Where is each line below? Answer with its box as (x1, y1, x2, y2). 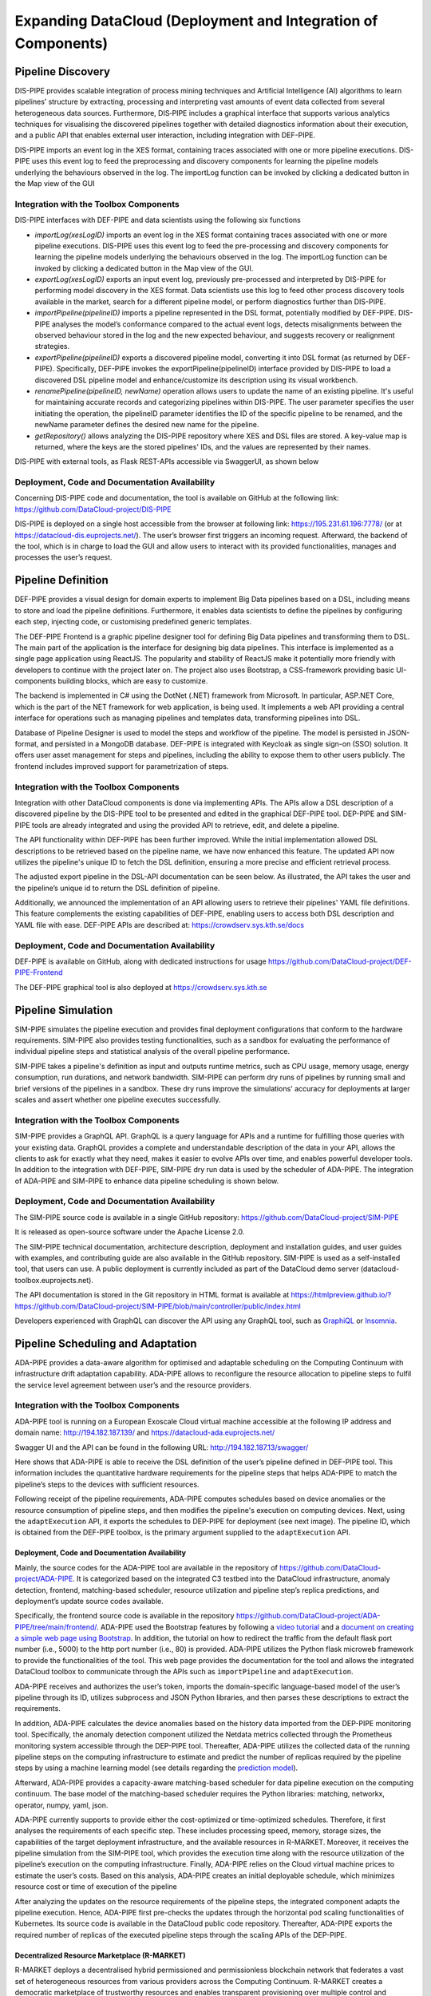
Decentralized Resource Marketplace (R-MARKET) (14, 1950, 186, 1960)
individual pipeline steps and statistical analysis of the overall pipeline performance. (14, 1047, 291, 1056)
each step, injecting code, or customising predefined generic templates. (14, 617, 251, 627)
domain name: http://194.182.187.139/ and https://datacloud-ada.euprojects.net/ (14, 1428, 275, 1437)
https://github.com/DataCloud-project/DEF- (267, 956, 412, 966)
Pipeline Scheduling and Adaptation (14, 1337, 197, 1350)
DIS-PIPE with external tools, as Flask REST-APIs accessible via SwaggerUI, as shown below (14, 457, 319, 466)
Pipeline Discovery (14, 65, 111, 78)
